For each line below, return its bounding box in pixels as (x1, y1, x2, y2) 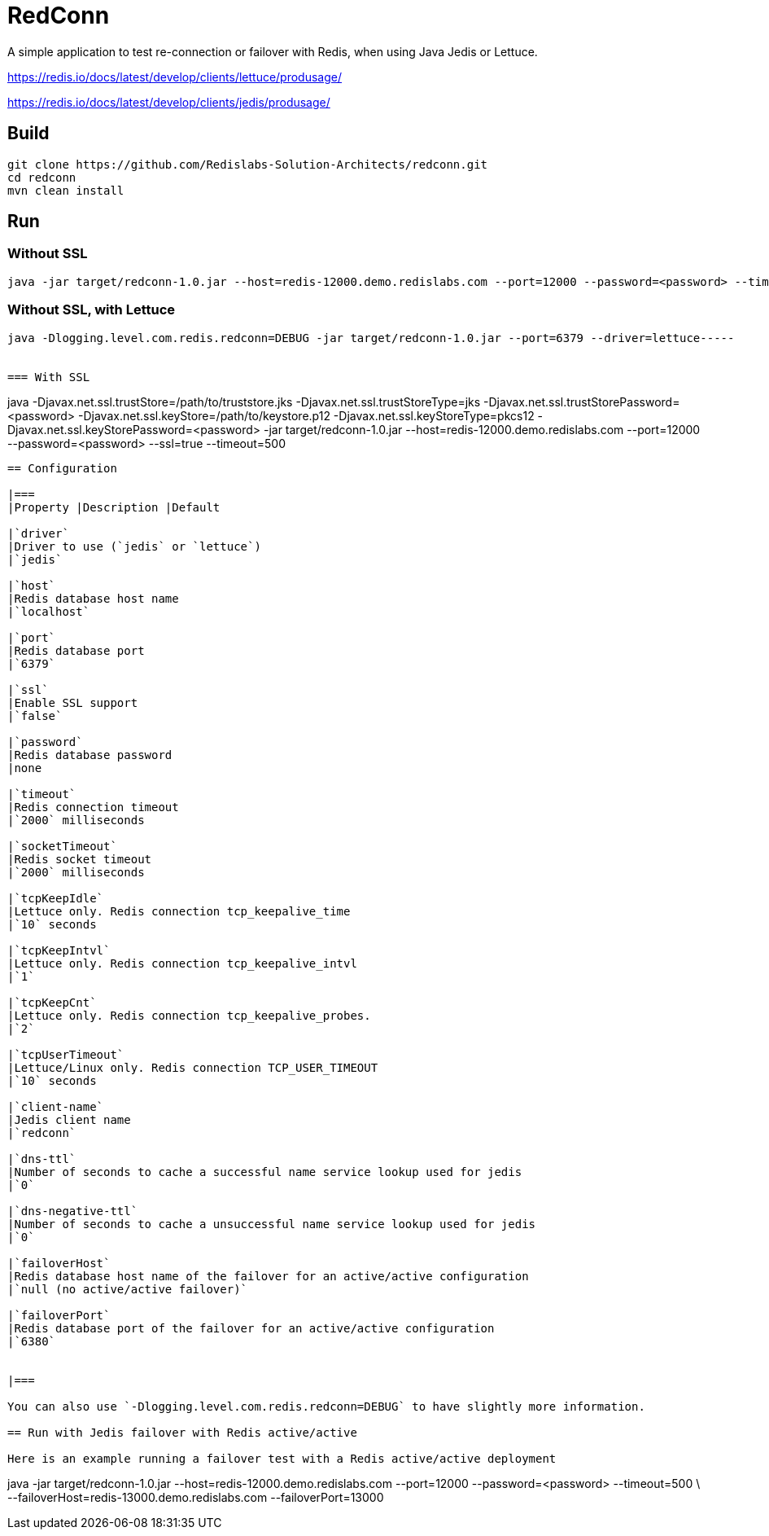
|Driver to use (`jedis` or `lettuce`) (7, 539, 261, 553)
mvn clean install (7, 183, 125, 197)
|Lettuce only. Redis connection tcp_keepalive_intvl (7, 956, 357, 970)
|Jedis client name (7, 1113, 131, 1126)
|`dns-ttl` (7, 1152, 76, 1165)
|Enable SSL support (7, 696, 138, 709)
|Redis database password (7, 748, 173, 761)
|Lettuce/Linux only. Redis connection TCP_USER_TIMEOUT (7, 1060, 378, 1074)
